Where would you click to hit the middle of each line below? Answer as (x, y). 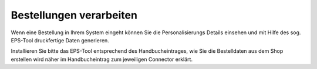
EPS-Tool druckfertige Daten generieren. (60, 40)
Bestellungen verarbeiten (74, 15)
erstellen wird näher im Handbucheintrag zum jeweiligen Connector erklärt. (102, 59)
